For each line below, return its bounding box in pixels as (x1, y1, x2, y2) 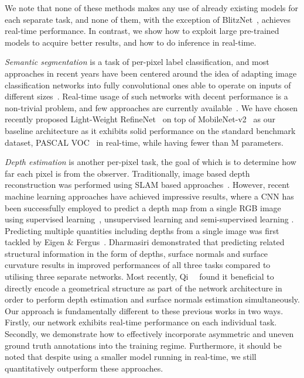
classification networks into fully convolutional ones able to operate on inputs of (5, 78, 291, 91)
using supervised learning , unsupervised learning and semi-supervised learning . (5, 213, 294, 225)
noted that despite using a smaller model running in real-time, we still (5, 350, 257, 363)
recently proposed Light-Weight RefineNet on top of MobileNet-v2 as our (5, 113, 275, 125)
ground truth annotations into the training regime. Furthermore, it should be (5, 339, 282, 351)
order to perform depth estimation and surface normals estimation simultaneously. (5, 293, 300, 305)
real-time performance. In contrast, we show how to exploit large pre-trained (5, 25, 279, 37)
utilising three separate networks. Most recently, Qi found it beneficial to (5, 270, 274, 283)
